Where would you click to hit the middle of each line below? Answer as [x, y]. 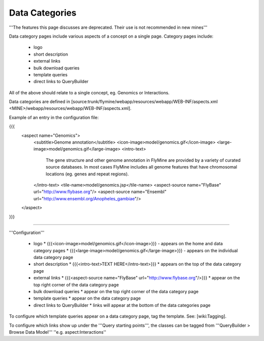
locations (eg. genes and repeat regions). [87, 174]
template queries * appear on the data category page [87, 298]
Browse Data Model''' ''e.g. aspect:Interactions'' [58, 332]
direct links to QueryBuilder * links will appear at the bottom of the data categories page [122, 305]
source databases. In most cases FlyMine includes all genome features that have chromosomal [141, 167]
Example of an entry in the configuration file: [54, 117]
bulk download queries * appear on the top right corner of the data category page [116, 292]
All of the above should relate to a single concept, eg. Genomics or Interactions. [89, 92]
